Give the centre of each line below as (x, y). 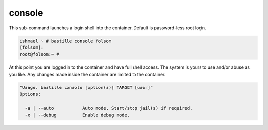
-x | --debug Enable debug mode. (77, 115)
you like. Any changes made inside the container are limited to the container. (87, 74)
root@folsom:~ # (39, 55)
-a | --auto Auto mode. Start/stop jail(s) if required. (109, 108)
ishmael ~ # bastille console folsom (66, 41)
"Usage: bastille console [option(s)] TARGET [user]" (86, 87)
